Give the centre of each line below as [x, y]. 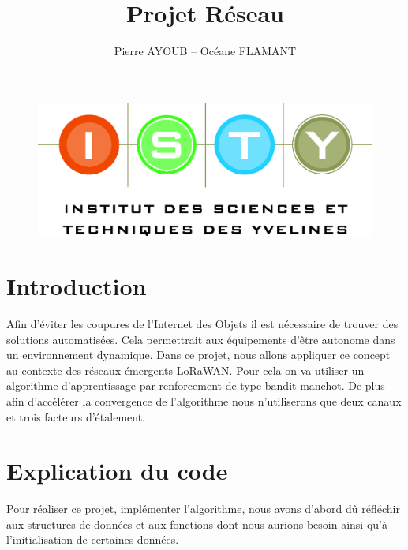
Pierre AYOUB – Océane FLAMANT [205, 51]
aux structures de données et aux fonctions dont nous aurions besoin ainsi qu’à [197, 524]
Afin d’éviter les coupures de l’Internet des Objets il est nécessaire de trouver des [202, 323]
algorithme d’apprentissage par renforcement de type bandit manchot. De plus [196, 385]
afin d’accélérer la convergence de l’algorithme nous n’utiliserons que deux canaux [204, 400]
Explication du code [117, 471]
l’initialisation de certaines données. [93, 539]
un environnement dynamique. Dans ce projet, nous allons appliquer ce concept [198, 355]
